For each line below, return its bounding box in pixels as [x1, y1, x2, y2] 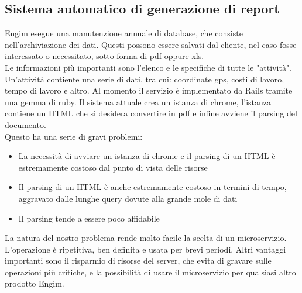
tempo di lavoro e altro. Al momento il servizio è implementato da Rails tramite [5, 84, 293, 96]
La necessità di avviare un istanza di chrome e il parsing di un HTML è [18, 150, 276, 162]
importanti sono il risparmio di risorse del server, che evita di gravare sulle [5, 254, 272, 267]
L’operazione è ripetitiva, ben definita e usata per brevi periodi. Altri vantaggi [5, 243, 286, 255]
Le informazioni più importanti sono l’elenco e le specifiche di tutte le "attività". [5, 61, 292, 73]
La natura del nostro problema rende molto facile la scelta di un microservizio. [5, 232, 287, 244]
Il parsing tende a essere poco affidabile [18, 212, 160, 224]
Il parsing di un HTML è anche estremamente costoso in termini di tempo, [18, 181, 287, 193]
